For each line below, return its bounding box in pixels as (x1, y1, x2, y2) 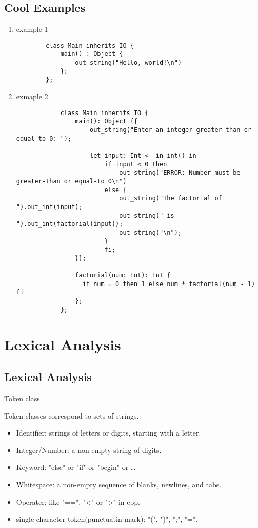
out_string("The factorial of (119, 195, 222, 202)
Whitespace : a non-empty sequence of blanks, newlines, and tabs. (16, 479, 222, 489)
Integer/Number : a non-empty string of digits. (16, 444, 162, 455)
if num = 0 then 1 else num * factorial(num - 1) (82, 280, 255, 288)
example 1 (16, 24, 48, 34)
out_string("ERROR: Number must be (119, 169, 241, 177)
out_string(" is (119, 212, 174, 219)
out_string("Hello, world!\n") (75, 59, 182, 67)
